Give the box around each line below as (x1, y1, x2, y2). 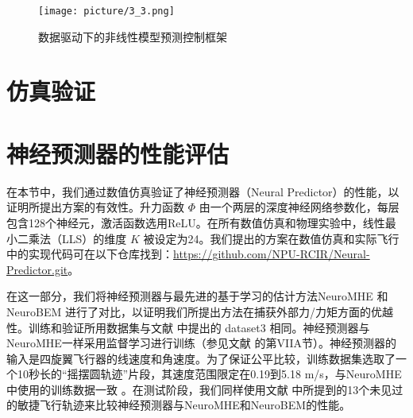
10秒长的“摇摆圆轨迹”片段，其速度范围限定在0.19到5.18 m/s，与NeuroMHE (17, 366, 402, 382)
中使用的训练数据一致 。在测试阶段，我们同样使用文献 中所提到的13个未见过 (6, 381, 403, 397)
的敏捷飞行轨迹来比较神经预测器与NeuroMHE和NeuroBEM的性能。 (6, 397, 351, 413)
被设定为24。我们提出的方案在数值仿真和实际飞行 (143, 230, 399, 246)
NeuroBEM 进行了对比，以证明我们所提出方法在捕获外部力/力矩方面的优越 (6, 303, 393, 319)
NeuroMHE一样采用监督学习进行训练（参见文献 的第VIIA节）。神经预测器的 (6, 335, 397, 351)
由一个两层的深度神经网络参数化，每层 (199, 199, 399, 215)
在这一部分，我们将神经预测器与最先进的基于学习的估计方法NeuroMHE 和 (6, 288, 388, 304)
